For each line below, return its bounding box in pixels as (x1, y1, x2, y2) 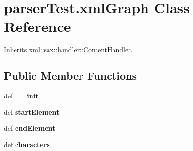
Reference (4, 16, 71, 36)
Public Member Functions (4, 68, 137, 83)
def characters (4, 139, 50, 149)
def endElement (4, 123, 56, 133)
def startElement (4, 107, 60, 117)
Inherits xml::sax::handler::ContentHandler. (4, 44, 133, 55)
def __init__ (4, 91, 50, 101)
